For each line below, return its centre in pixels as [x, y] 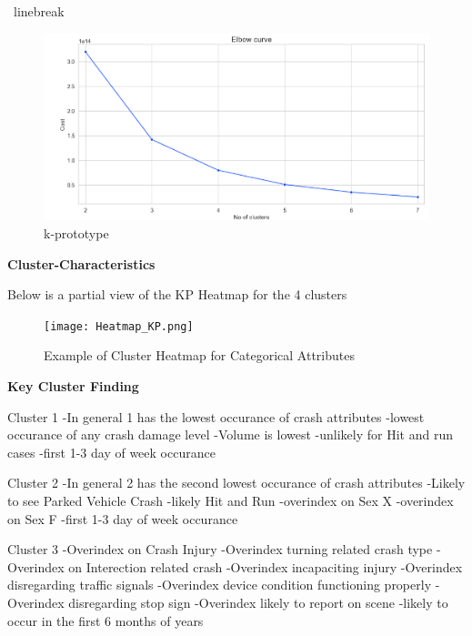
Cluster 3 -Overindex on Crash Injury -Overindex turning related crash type [220, 549]
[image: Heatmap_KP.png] [119, 326]
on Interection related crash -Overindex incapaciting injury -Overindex [266, 566]
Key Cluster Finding [73, 386]
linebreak [39, 11]
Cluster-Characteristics [81, 263]
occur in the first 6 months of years [105, 620]
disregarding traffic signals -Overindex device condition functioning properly [220, 585]
